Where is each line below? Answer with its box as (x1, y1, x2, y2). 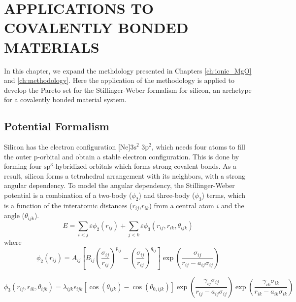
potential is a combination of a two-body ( (4, 190, 132, 200)
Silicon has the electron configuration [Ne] (4, 142, 131, 152)
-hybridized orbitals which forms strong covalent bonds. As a (53, 161, 236, 171)
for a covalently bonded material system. (4, 94, 127, 105)
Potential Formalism (4, 118, 109, 134)
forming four (4, 161, 42, 171)
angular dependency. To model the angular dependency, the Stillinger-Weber (4, 180, 235, 190)
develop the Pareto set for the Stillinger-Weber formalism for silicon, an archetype (4, 84, 252, 95)
